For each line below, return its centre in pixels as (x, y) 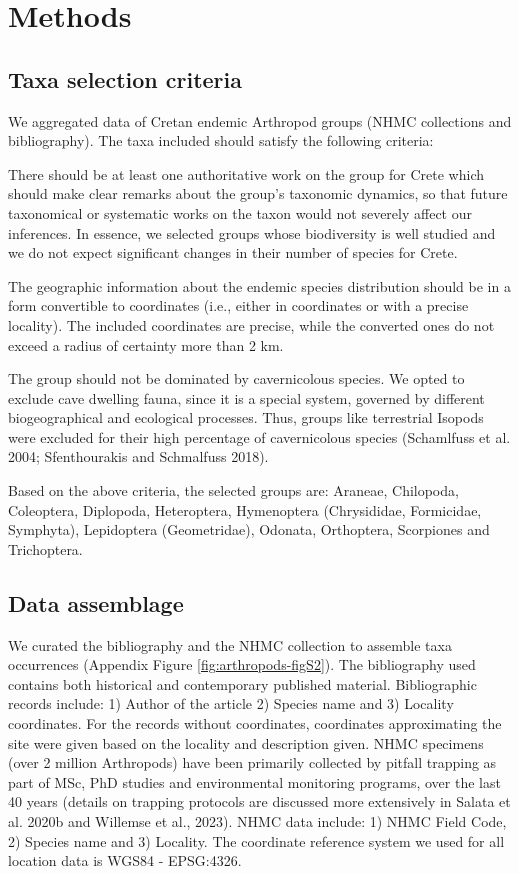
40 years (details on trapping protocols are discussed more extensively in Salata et (259, 801)
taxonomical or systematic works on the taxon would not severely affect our (240, 212)
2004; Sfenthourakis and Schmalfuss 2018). (138, 456)
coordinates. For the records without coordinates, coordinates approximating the (255, 723)
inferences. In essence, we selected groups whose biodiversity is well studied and (252, 232)
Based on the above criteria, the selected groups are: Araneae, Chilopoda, (233, 490)
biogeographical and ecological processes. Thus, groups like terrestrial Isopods (246, 417)
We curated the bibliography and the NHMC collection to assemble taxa (230, 644)
